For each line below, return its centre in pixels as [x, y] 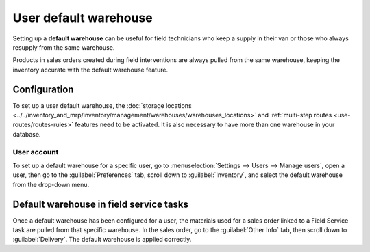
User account [36, 152]
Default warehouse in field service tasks [100, 204]
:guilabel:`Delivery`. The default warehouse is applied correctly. [102, 240]
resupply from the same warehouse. [64, 47]
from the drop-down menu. [51, 184]
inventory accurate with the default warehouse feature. [90, 70]
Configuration [43, 89]
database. [27, 134]
